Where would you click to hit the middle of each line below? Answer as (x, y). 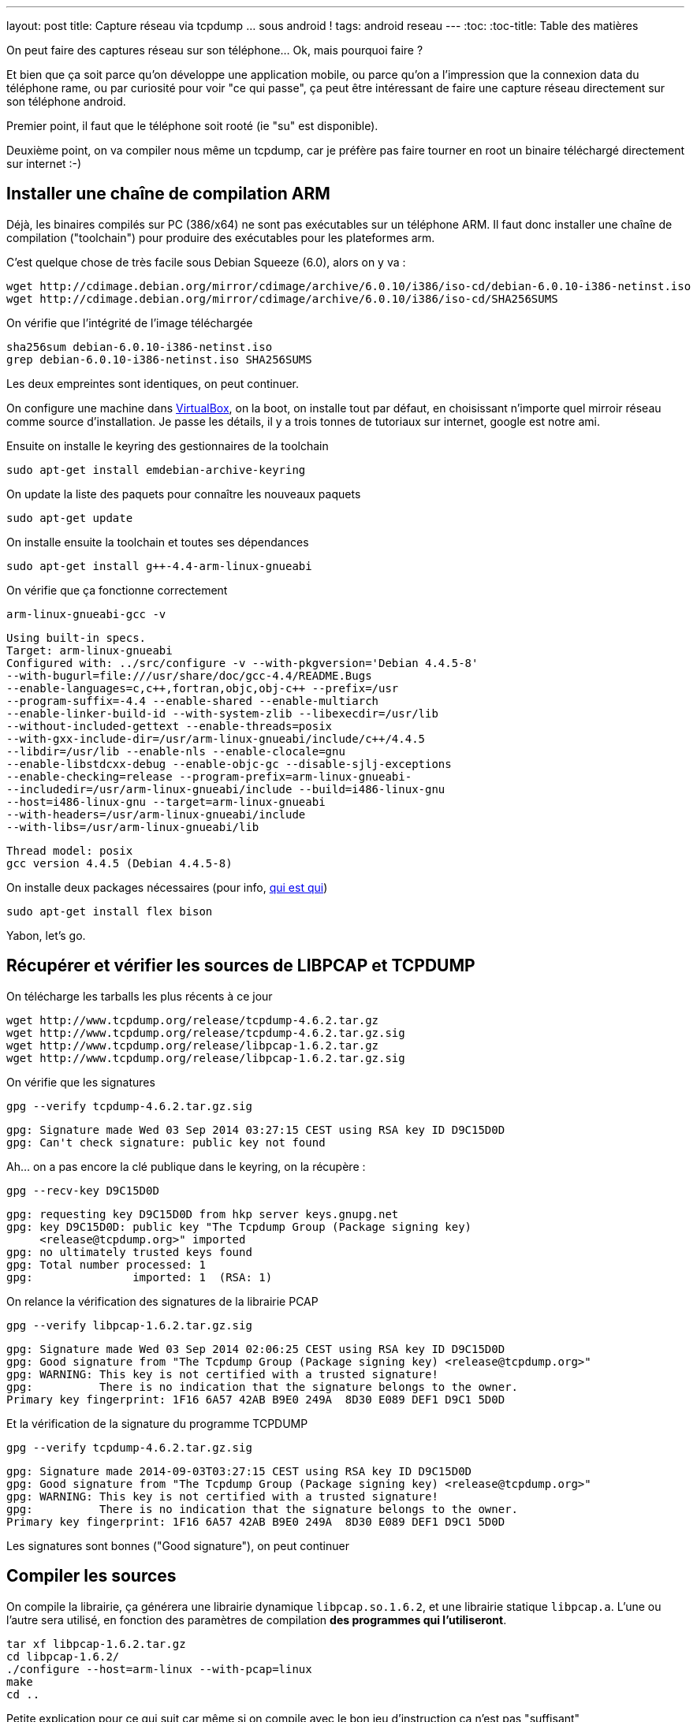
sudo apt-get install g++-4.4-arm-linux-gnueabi (159, 566)
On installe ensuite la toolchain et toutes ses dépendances (158, 542)
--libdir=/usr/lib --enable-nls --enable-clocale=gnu (176, 751)
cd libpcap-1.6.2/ (63, 1656)
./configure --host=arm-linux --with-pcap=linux (159, 1669)
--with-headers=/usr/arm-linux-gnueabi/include (156, 814)
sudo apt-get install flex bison (110, 911)
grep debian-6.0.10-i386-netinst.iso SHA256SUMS (159, 359)
